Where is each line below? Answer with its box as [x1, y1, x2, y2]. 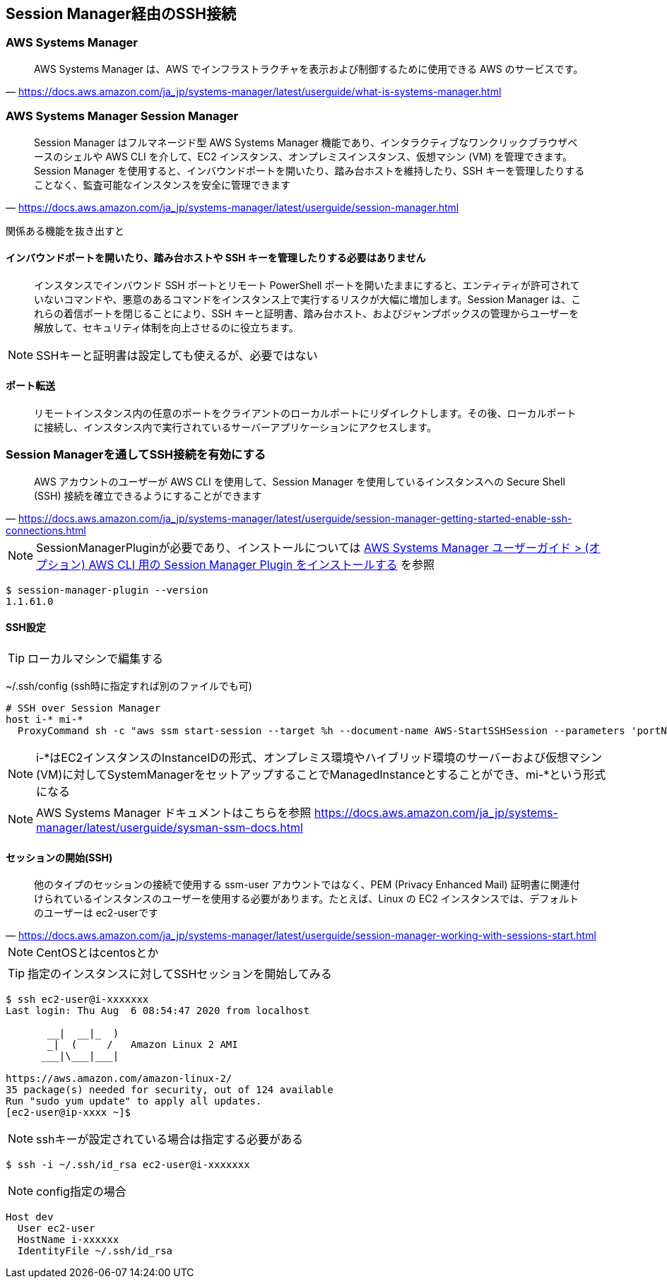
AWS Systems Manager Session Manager [6, 109, 239, 124]
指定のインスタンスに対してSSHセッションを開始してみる [28, 967, 332, 982]
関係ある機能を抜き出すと [6, 224, 124, 237]
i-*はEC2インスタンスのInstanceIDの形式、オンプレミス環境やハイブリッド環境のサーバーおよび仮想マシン [36, 750, 603, 765]
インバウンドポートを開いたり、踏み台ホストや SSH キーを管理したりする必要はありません [6, 252, 426, 264]
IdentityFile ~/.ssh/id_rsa [17, 1245, 173, 1257]
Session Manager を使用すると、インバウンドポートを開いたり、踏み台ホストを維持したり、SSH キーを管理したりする [34, 164, 585, 177]
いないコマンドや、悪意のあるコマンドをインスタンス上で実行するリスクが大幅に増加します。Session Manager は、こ [34, 293, 582, 305]
